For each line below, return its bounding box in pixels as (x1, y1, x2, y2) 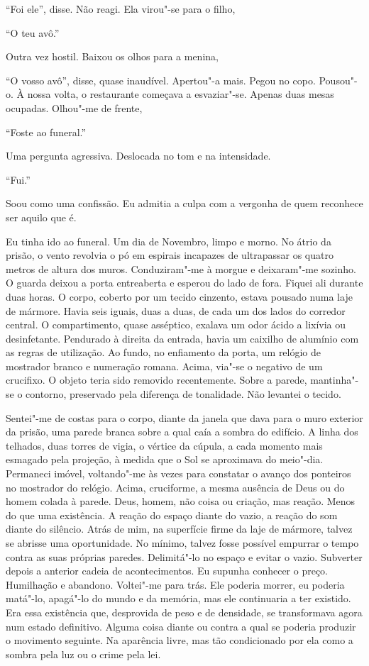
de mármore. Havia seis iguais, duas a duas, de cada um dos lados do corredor (6, 303, 346, 318)
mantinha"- (310, 372, 359, 387)
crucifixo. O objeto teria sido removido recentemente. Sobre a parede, (6, 372, 307, 387)
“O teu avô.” (6, 25, 60, 40)
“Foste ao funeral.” (6, 124, 87, 139)
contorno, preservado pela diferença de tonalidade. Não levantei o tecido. (26, 387, 341, 401)
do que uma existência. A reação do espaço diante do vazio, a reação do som (6, 507, 338, 522)
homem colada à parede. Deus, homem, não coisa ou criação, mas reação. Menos (6, 494, 356, 509)
